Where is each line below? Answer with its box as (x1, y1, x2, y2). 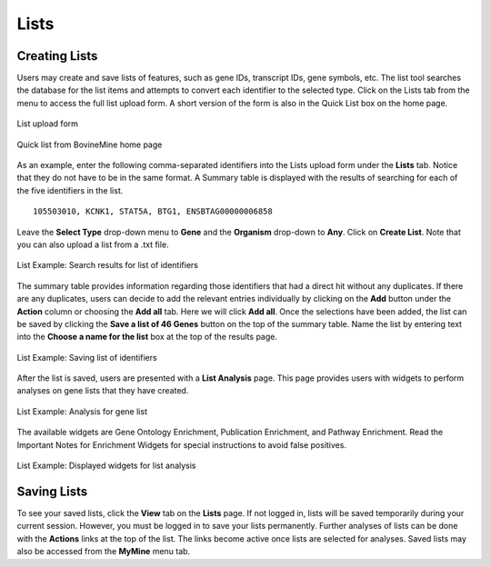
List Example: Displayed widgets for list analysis (16, 460, 196, 472)
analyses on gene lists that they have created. (16, 385, 189, 396)
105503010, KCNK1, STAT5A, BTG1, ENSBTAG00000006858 (33, 206, 273, 217)
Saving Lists (16, 483, 88, 499)
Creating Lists (16, 48, 98, 64)
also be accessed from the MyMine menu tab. (16, 546, 191, 557)
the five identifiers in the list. (16, 184, 124, 195)
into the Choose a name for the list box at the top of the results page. (16, 332, 277, 343)
